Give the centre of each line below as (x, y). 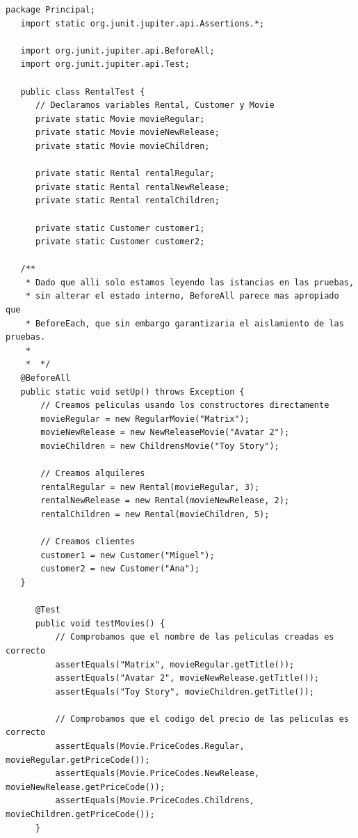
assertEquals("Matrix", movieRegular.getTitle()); (175, 664)
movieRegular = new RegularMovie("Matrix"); (145, 419)
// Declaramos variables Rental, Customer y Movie (155, 105)
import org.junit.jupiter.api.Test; (105, 64)
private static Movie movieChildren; (122, 146)
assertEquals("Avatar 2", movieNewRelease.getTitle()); (187, 678)
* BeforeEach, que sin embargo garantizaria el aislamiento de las (185, 323)
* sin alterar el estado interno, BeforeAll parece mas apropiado (182, 296)
